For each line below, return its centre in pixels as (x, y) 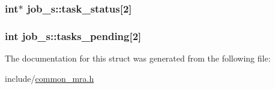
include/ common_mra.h (50, 78)
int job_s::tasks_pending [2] (73, 36)
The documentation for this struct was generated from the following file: (138, 58)
